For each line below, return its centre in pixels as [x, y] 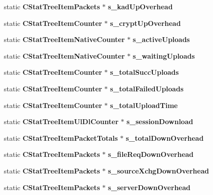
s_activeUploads [161, 39]
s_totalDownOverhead [165, 138]
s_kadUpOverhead [140, 6]
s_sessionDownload [160, 121]
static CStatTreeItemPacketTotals [61, 138]
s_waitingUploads [164, 55]
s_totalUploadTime [144, 105]
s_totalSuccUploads [144, 72]
